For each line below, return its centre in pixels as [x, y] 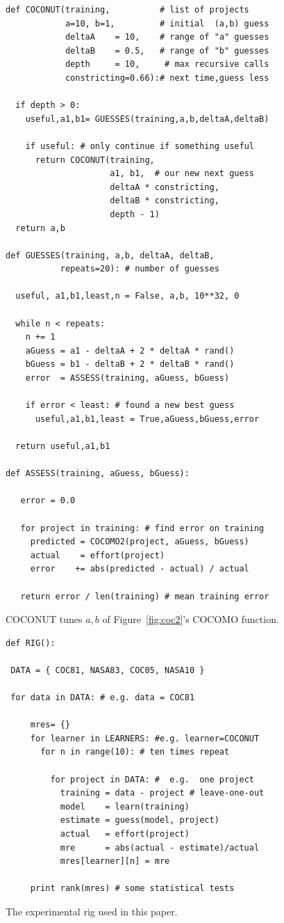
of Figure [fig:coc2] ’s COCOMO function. [191, 619]
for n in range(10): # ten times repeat [135, 752]
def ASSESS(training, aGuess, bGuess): [98, 474]
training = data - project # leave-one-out [162, 793]
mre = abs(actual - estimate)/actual [160, 847]
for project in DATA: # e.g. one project [152, 779]
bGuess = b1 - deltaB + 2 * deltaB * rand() [130, 364]
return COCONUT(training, [95, 160]
